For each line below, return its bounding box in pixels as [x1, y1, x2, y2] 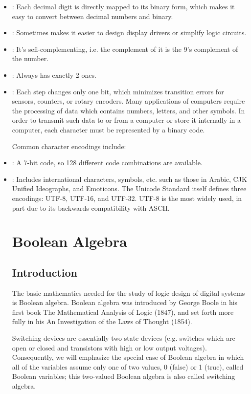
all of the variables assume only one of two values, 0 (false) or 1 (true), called [12, 361, 244, 372]
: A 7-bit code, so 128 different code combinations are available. [12, 157, 203, 168]
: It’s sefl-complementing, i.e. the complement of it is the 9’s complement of [12, 44, 238, 54]
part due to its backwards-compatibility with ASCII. [12, 202, 170, 213]
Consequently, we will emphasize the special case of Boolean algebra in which [12, 352, 244, 362]
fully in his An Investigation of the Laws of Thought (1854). [12, 316, 192, 327]
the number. [12, 53, 49, 64]
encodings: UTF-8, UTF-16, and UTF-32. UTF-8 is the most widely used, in [12, 193, 242, 203]
